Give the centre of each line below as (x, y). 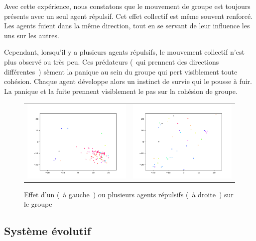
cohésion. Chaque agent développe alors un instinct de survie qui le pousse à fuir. (128, 81)
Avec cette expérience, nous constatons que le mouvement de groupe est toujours (127, 6)
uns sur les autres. (32, 35)
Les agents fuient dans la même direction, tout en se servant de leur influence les (127, 26)
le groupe (38, 204)
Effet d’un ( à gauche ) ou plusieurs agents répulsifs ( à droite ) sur (129, 194)
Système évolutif (48, 231)
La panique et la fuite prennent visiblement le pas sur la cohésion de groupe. (121, 91)
